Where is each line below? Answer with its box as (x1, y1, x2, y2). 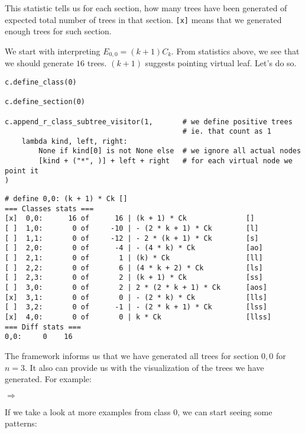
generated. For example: (5, 373, 92, 385)
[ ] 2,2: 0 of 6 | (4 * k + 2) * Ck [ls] (5, 263, 263, 272)
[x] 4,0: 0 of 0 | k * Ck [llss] (5, 312, 272, 321)
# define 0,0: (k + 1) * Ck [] (5, 195, 128, 203)
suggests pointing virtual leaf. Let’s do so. (145, 57, 297, 69)
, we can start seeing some (177, 405, 272, 418)
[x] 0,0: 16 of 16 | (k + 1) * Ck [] (5, 214, 255, 223)
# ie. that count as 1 (182, 127, 272, 136)
